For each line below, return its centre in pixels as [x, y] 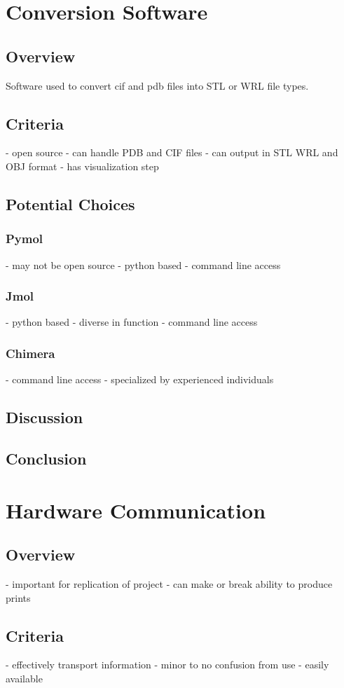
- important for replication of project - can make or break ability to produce [169, 583]
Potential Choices [70, 204]
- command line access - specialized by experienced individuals [140, 379]
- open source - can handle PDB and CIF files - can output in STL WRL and [172, 152]
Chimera [30, 353]
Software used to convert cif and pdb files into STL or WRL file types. [157, 85]
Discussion [44, 417]
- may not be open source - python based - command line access [143, 264]
